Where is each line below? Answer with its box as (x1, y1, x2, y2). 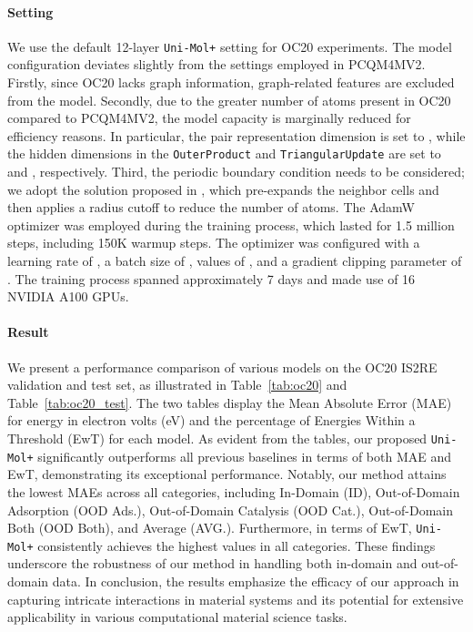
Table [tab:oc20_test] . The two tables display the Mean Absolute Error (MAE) (7, 392, 452, 412)
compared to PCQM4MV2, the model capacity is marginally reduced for (7, 108, 411, 127)
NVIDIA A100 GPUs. (7, 287, 129, 306)
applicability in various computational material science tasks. (7, 607, 347, 627)
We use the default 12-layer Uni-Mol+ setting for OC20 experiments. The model (7, 36, 452, 56)
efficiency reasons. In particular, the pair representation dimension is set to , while (7, 126, 466, 145)
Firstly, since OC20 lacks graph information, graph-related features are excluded (7, 73, 455, 92)
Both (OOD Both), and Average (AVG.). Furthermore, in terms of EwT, (7, 518, 412, 537)
